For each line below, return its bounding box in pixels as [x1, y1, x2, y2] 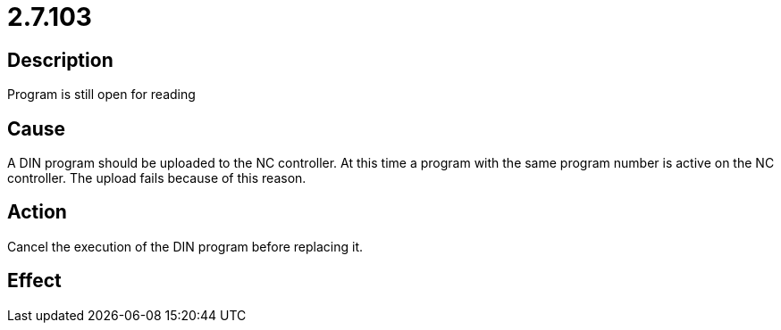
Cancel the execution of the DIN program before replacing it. [7, 238, 363, 254]
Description [7, 48, 113, 71]
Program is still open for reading [7, 87, 196, 103]
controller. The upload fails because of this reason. [7, 170, 307, 186]
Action [7, 201, 67, 224]
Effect [7, 269, 62, 293]
